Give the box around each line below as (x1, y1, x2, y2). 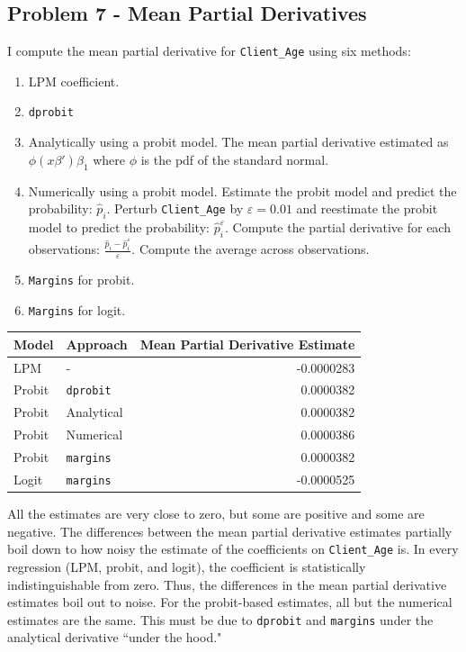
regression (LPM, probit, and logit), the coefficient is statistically (7, 557, 366, 575)
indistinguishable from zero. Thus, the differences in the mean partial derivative (7, 575, 447, 593)
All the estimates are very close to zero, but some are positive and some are (7, 504, 425, 523)
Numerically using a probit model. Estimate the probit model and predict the (28, 181, 457, 200)
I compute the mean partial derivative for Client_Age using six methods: (7, 41, 411, 60)
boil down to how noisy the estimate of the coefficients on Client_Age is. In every (7, 539, 459, 558)
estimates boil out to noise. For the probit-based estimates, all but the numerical (7, 593, 453, 611)
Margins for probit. (28, 269, 135, 288)
